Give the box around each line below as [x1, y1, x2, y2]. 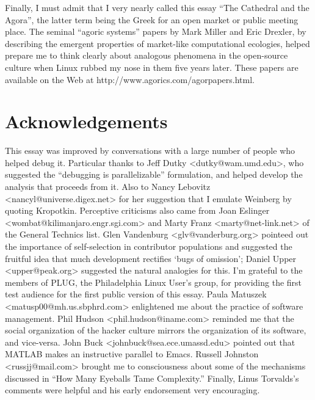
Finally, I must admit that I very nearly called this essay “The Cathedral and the [5, 1, 310, 13]
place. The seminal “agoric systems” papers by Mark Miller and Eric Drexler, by [5, 25, 306, 38]
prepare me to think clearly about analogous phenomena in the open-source [5, 49, 288, 62]
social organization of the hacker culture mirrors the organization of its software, [5, 324, 306, 336]
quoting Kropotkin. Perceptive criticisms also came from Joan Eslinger [5, 204, 270, 217]
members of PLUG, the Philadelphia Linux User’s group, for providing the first [5, 275, 302, 288]
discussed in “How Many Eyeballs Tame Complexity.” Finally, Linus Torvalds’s [5, 371, 299, 384]
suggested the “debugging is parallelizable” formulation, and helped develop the [5, 168, 303, 181]
